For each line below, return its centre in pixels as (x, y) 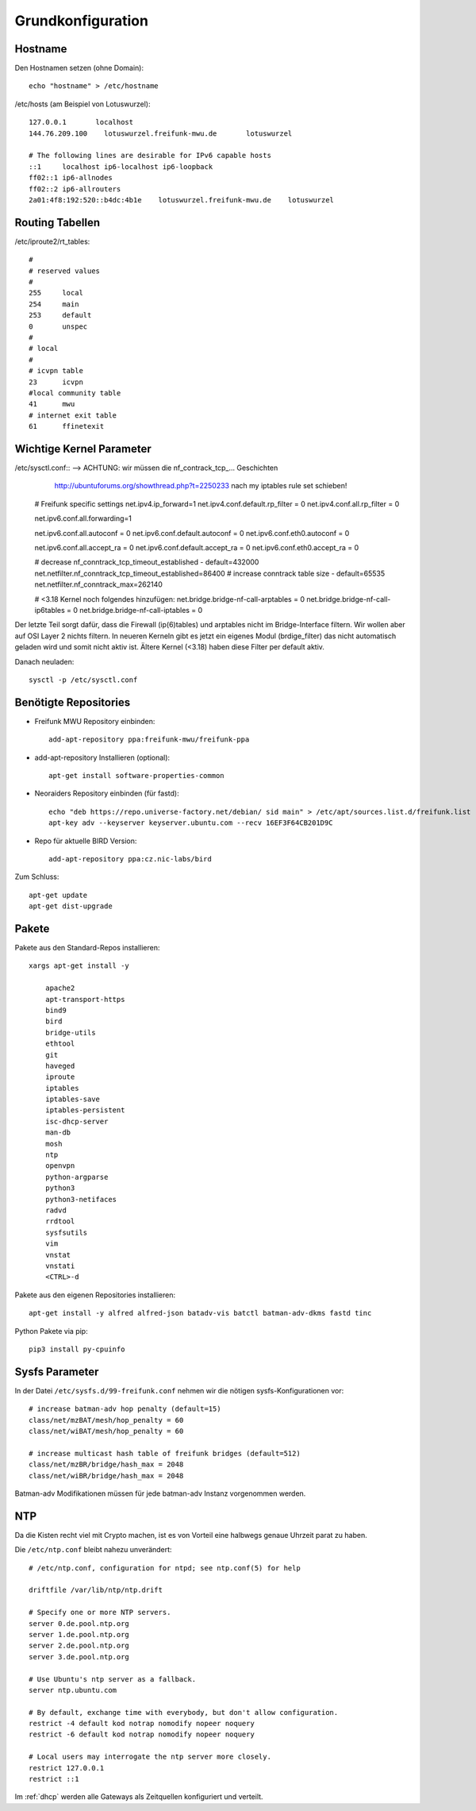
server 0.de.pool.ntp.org (79, 1623)
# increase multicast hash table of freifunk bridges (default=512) (165, 1453)
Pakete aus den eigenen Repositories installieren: (95, 1295)
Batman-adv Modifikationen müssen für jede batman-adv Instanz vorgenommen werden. (160, 1493)
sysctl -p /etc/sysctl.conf (83, 680)
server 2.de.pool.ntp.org (79, 1646)
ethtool (60, 1044)
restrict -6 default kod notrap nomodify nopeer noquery (142, 1734)
